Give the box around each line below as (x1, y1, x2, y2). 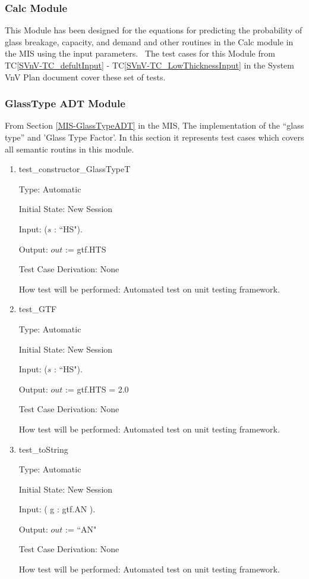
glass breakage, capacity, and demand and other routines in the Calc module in (5, 35, 294, 48)
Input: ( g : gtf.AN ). (18, 503, 96, 515)
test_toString (18, 443, 68, 455)
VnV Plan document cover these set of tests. (5, 70, 166, 83)
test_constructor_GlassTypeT (18, 163, 131, 175)
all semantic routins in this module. (5, 142, 134, 155)
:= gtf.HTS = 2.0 (65, 382, 129, 395)
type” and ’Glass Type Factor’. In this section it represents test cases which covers (5, 131, 304, 143)
